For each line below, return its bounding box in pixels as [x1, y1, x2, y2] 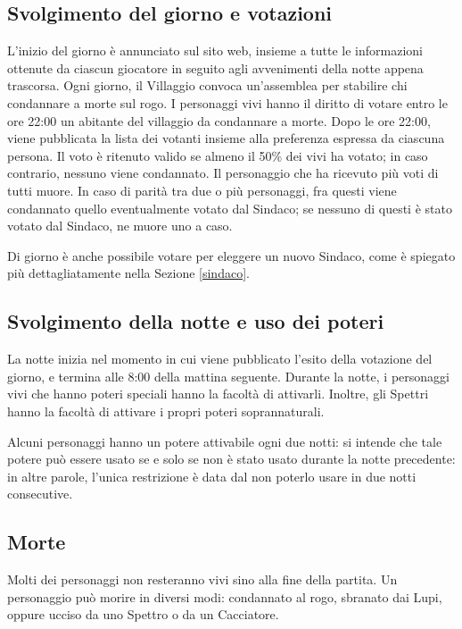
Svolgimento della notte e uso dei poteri [7, 307, 384, 335]
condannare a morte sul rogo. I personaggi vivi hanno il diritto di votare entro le [7, 93, 448, 112]
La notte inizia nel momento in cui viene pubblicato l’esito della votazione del [7, 349, 433, 368]
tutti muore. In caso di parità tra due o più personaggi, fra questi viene [7, 180, 397, 199]
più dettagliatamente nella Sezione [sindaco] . [7, 264, 250, 282]
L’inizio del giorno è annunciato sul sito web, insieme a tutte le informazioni [7, 41, 424, 60]
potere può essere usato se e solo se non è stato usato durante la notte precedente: [7, 449, 456, 468]
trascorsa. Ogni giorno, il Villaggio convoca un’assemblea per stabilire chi [7, 76, 408, 95]
